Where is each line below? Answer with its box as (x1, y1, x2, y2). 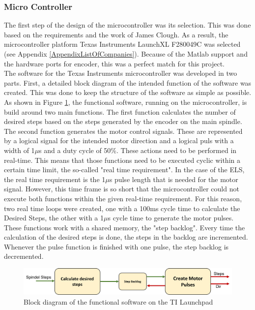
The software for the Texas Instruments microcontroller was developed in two (4, 68, 237, 78)
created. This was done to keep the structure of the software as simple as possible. (4, 87, 252, 97)
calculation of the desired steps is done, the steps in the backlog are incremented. (4, 232, 248, 242)
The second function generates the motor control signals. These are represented (4, 125, 243, 136)
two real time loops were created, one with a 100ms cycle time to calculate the (4, 203, 240, 213)
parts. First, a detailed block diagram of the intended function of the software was (4, 77, 252, 88)
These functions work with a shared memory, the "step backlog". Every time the (4, 222, 245, 232)
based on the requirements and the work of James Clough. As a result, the (4, 29, 228, 39)
